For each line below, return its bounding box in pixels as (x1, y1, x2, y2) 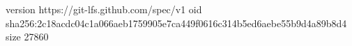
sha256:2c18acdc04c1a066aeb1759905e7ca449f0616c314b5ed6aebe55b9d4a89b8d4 (6, 15, 347, 30)
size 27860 (6, 29, 49, 44)
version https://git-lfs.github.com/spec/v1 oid (6, 2, 202, 16)
